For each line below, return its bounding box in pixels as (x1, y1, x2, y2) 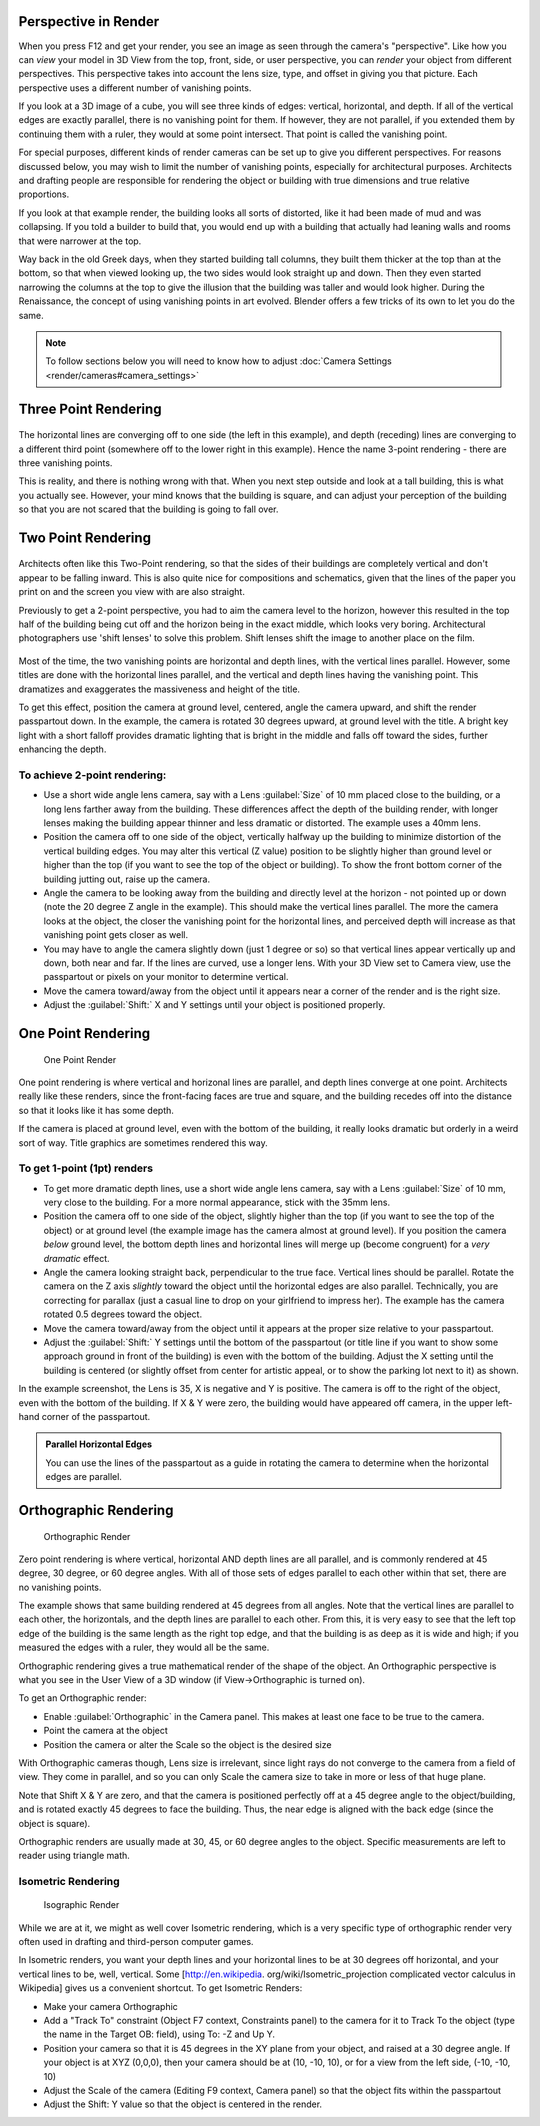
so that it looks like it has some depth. (18, 1104, 175, 1116)
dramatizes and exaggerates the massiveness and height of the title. (18, 683, 300, 695)
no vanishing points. (18, 1581, 102, 1593)
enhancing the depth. (18, 743, 107, 755)
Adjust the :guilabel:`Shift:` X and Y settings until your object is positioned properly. (43, 999, 386, 1011)
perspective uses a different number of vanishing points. (18, 81, 252, 94)
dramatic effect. (43, 1252, 110, 1264)
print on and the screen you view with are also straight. (18, 586, 245, 598)
